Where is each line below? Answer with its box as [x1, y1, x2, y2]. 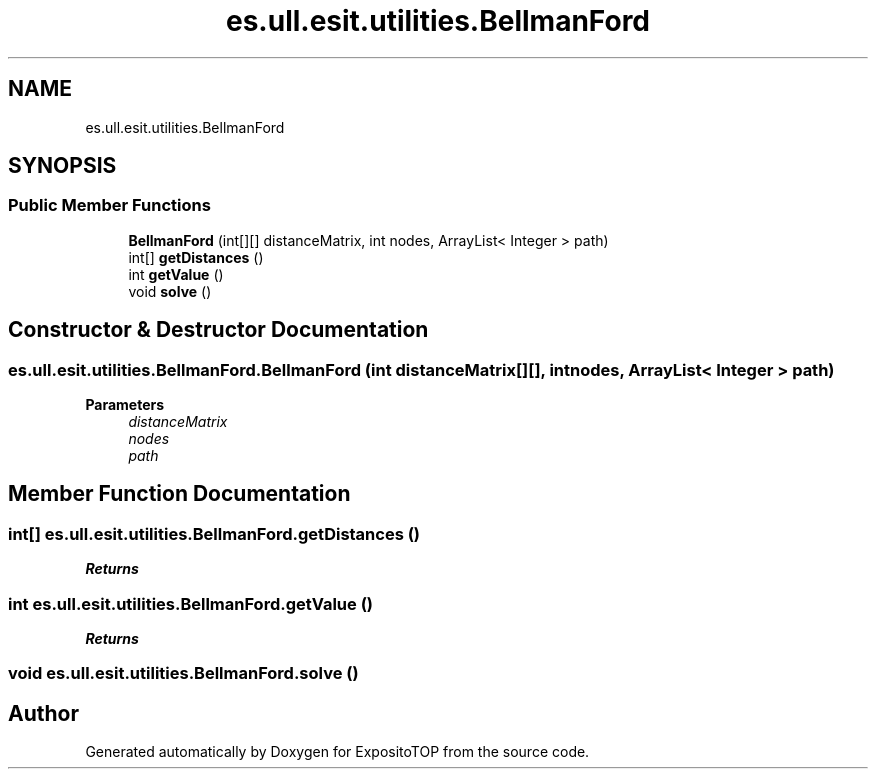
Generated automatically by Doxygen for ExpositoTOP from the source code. [85, 743, 590, 761]
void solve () [128, 282, 212, 300]
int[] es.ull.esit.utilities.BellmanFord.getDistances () [8, 523, 421, 544]
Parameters [85, 396, 165, 414]
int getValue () [128, 265, 224, 283]
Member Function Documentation [8, 481, 351, 507]
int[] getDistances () [128, 248, 264, 266]
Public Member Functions [8, 195, 211, 216]
